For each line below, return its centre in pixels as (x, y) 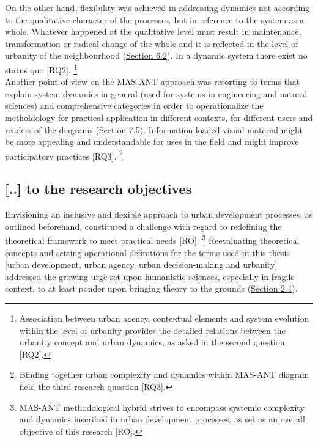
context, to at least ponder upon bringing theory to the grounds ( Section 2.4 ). (151, 288)
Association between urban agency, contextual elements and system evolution (164, 318)
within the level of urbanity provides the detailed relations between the (152, 330)
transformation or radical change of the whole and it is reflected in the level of (152, 43)
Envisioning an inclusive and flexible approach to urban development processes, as (159, 214)
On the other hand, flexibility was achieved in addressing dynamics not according (157, 7)
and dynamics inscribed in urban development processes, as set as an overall (162, 419)
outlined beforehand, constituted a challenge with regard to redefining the (143, 226)
